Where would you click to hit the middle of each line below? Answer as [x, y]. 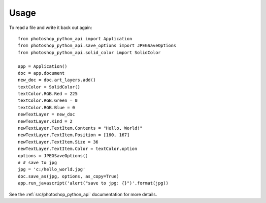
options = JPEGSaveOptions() [53, 156]
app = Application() [43, 66]
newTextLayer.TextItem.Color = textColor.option [78, 149]
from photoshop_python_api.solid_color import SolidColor [89, 52]
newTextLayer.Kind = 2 [45, 121]
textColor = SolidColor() [49, 87]
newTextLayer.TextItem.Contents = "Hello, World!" [80, 128]
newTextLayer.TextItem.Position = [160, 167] [74, 135]
